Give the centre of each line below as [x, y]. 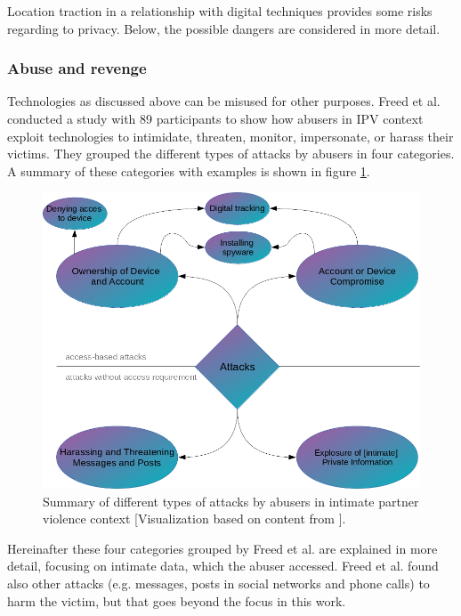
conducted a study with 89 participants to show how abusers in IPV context [215, 118]
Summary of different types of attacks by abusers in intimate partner [231, 501]
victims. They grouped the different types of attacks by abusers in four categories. [231, 154]
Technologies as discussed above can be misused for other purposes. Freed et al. [224, 101]
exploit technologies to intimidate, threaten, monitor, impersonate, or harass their [230, 136]
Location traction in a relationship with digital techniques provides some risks [220, 11]
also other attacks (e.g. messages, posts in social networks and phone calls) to [218, 583]
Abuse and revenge [77, 68]
